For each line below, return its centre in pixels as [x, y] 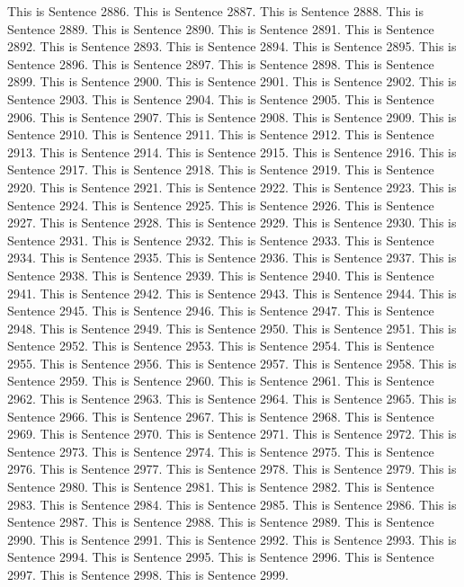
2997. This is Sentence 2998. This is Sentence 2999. [148, 574]
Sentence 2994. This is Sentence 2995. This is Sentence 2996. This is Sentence [221, 557]
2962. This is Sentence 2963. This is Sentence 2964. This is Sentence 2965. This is [232, 399]
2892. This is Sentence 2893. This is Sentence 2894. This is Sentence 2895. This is [232, 46]
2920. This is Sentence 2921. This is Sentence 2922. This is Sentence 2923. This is [232, 187]
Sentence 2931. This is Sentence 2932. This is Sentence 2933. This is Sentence [221, 240]
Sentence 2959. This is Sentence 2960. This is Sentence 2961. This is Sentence [221, 381]
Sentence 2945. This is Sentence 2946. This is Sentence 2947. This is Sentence [221, 311]
